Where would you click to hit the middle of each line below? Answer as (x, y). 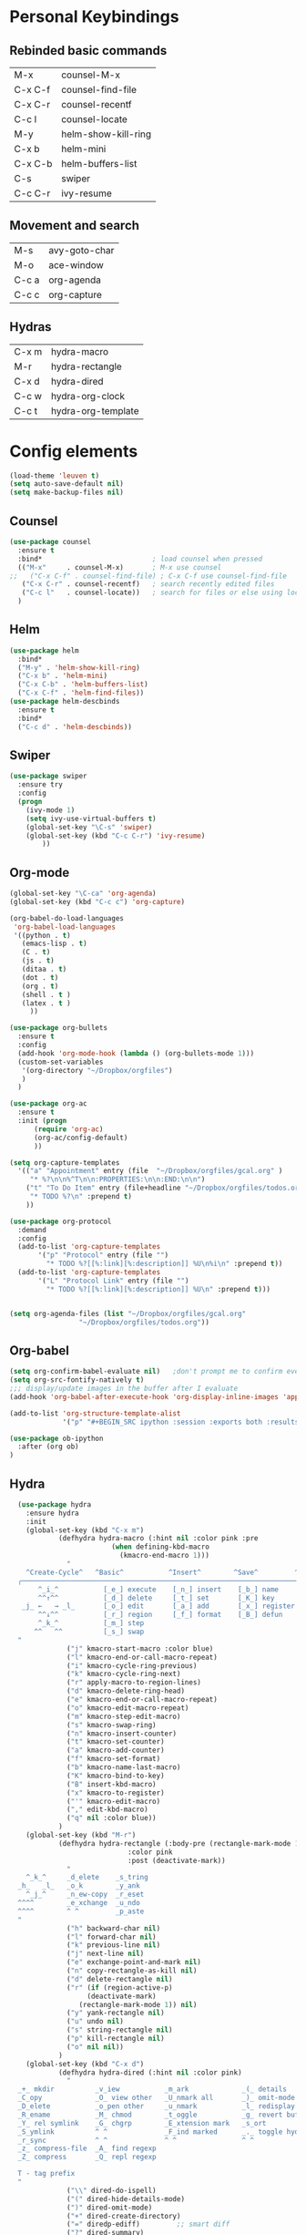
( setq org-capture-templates (65, 1163)
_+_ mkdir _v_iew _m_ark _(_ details (152, 2089)
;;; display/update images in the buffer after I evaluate (124, 1388)
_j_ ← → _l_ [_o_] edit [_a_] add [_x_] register (158, 1606)
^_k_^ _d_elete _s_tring (87, 1878)
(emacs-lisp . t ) (55, 944)
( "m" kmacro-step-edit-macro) (124, 1716)
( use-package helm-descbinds (65, 702)
